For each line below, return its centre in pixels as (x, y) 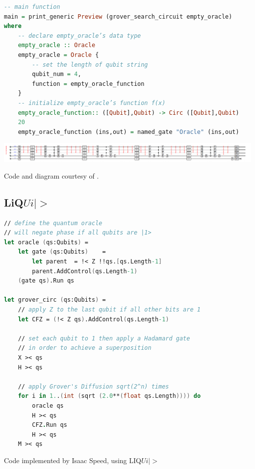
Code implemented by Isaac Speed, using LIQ (73, 460)
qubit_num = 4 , (57, 74)
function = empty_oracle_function (88, 84)
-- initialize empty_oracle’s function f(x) (92, 103)
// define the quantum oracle (53, 223)
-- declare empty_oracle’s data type (79, 36)
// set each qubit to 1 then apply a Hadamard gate (104, 338)
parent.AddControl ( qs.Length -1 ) (85, 271)
